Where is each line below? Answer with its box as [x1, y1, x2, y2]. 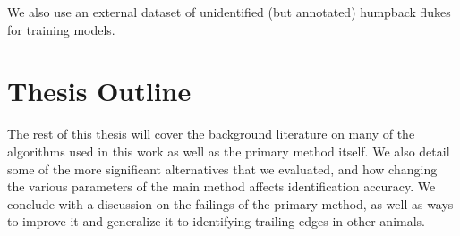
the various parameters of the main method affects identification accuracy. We [7, 177, 436, 196]
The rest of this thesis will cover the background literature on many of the [7, 124, 415, 143]
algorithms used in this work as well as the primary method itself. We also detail [7, 141, 450, 160]
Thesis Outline [7, 72, 192, 109]
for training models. [7, 20, 115, 38]
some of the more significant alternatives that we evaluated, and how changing [7, 159, 438, 178]
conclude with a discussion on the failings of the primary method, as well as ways [7, 194, 454, 213]
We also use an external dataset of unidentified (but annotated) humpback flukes [7, 3, 451, 21]
